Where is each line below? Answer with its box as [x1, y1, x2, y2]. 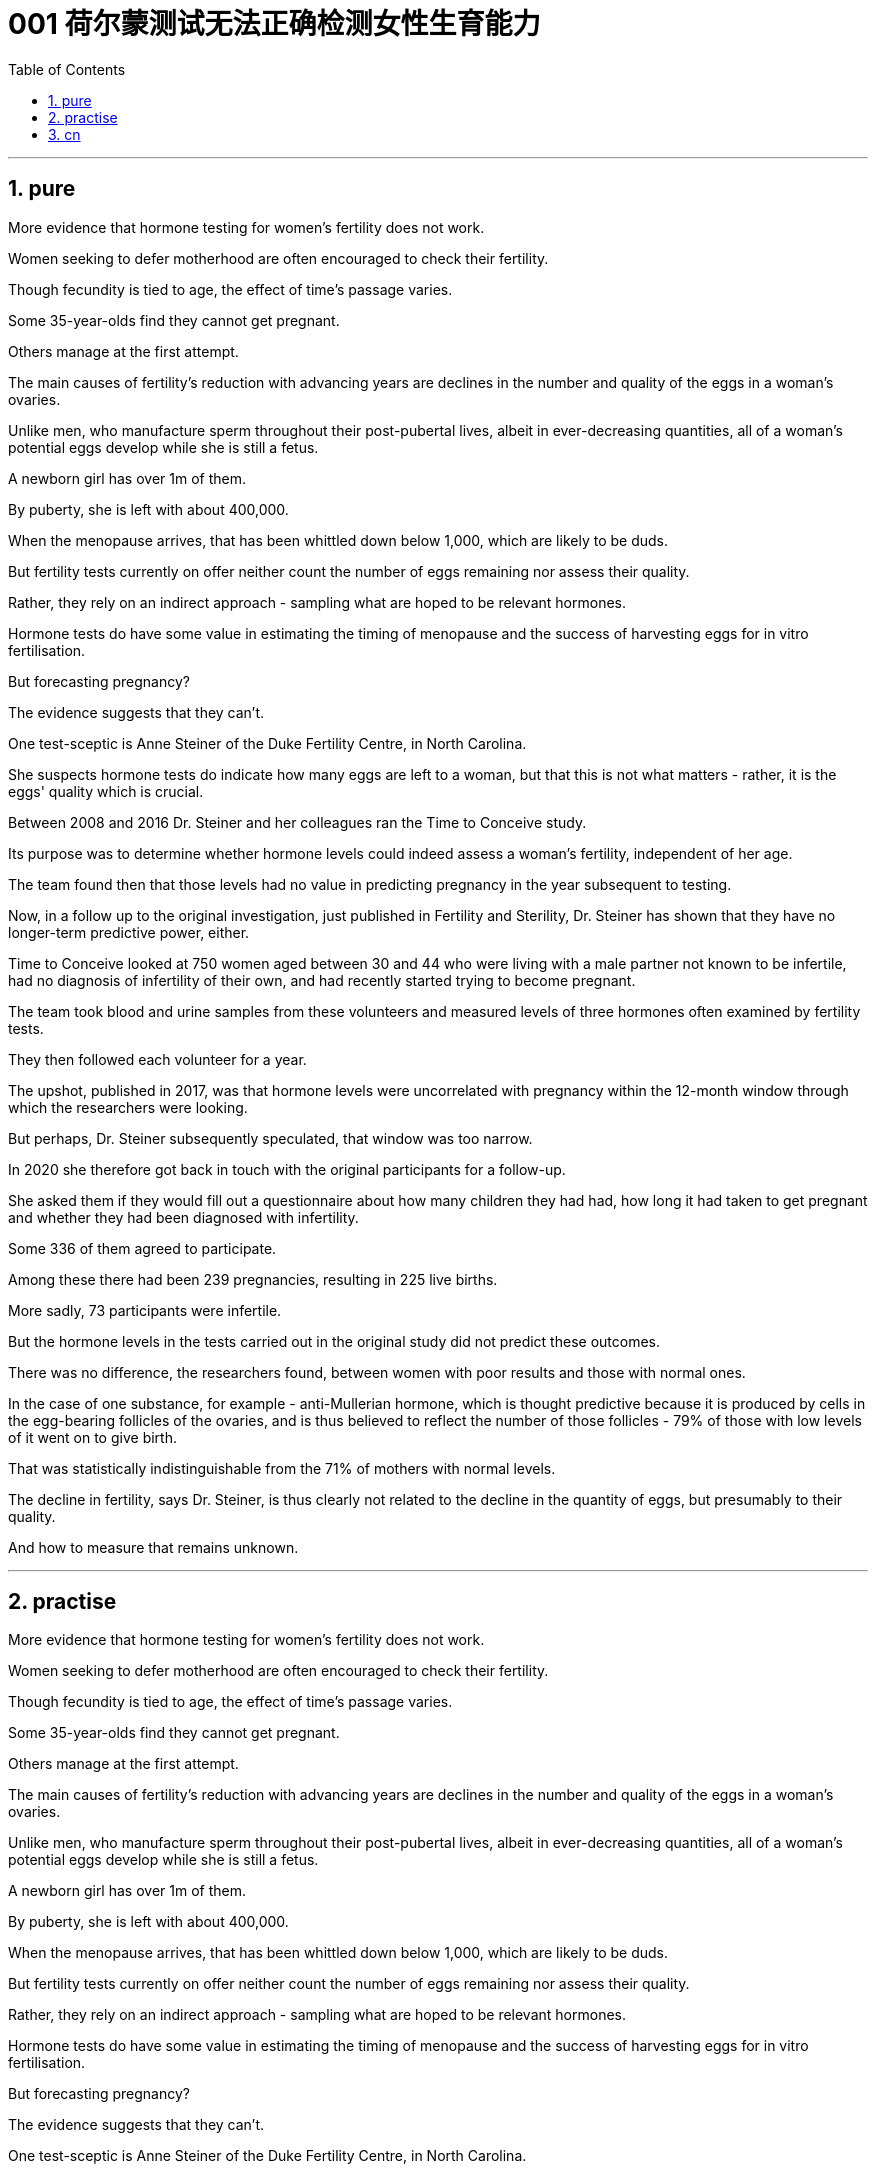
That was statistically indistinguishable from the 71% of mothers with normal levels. [8, 1459, 556, 1477]
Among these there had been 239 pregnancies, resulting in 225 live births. [8, 1270, 498, 1288]
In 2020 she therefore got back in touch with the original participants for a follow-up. [8, 1160, 566, 1178]
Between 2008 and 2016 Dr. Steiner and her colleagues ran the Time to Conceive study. [8, 813, 587, 831]
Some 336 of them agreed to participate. [8, 1239, 277, 1257]
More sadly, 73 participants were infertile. [8, 1301, 282, 1319]
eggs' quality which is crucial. [8, 782, 204, 800]
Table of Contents [8, 60, 126, 78]
